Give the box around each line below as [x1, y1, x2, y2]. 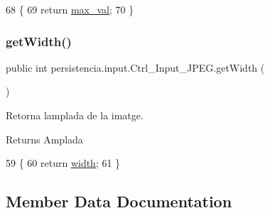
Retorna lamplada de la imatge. [6, 108, 144, 122]
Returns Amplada [6, 131, 83, 146]
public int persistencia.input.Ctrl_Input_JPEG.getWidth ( [6, 60, 265, 75]
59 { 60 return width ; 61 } [6, 155, 121, 170]
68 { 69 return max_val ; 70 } [6, 2, 134, 16]
